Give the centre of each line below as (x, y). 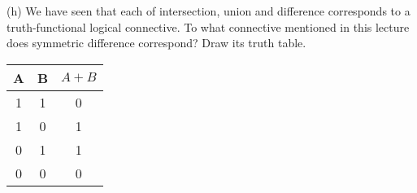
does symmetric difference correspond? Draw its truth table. (156, 43)
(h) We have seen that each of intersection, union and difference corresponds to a (208, 11)
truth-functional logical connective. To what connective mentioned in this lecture (208, 26)
